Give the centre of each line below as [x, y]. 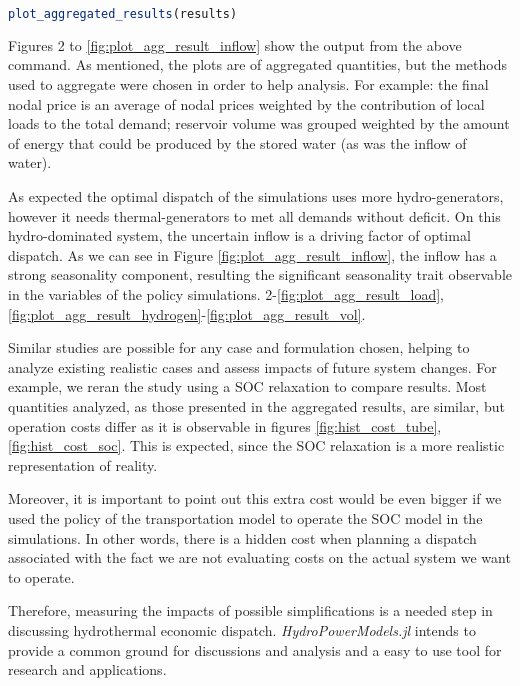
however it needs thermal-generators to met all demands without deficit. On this [254, 215]
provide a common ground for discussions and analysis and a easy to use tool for [255, 649]
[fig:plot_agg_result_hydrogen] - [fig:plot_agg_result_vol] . [187, 313]
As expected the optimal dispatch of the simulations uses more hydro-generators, [256, 196]
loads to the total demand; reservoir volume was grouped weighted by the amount [259, 123]
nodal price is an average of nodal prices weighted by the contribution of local [246, 103]
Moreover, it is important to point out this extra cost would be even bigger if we [255, 498]
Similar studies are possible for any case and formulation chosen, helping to [239, 347]
